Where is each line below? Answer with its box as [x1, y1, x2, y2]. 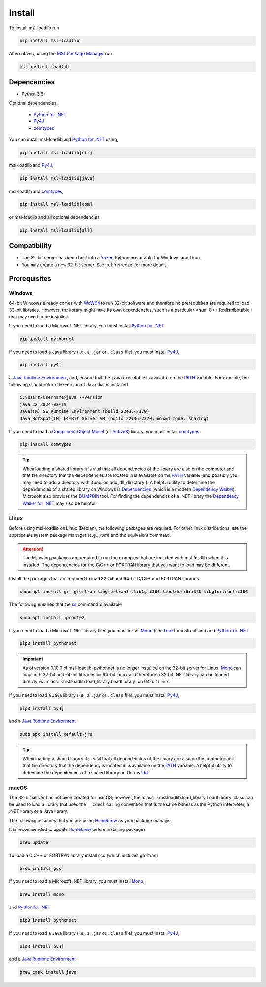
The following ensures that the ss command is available [9, 601, 122, 607]
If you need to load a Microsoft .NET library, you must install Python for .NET [9, 323, 165, 329]
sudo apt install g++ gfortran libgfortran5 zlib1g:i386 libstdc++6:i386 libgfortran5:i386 [19, 589, 248, 594]
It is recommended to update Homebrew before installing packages [9, 827, 146, 832]
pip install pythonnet [19, 336, 74, 342]
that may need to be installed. [9, 314, 69, 319]
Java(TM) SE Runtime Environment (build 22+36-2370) [19, 409, 150, 414]
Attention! [22, 546, 44, 552]
